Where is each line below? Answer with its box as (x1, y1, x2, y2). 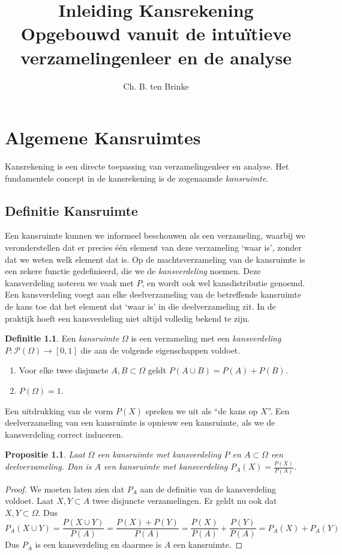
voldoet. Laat (5, 494, 54, 507)
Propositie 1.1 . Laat (5, 448, 85, 461)
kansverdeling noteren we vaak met (5, 276, 134, 289)
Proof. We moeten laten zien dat (5, 482, 125, 495)
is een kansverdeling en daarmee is (35, 538, 162, 551)
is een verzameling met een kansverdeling (131, 332, 281, 345)
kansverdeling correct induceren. (5, 428, 124, 440)
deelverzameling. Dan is (5, 460, 92, 473)
